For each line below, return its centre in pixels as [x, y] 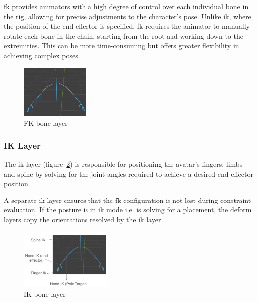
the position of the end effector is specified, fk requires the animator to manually [127, 26]
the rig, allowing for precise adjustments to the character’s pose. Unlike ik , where [128, 16]
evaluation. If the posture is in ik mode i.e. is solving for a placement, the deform [128, 210]
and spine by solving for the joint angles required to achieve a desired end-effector [128, 173]
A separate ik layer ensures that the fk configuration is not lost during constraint [128, 200]
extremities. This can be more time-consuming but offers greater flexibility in [122, 46]
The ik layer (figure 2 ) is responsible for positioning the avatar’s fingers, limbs [123, 164]
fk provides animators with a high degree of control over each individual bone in [126, 6]
